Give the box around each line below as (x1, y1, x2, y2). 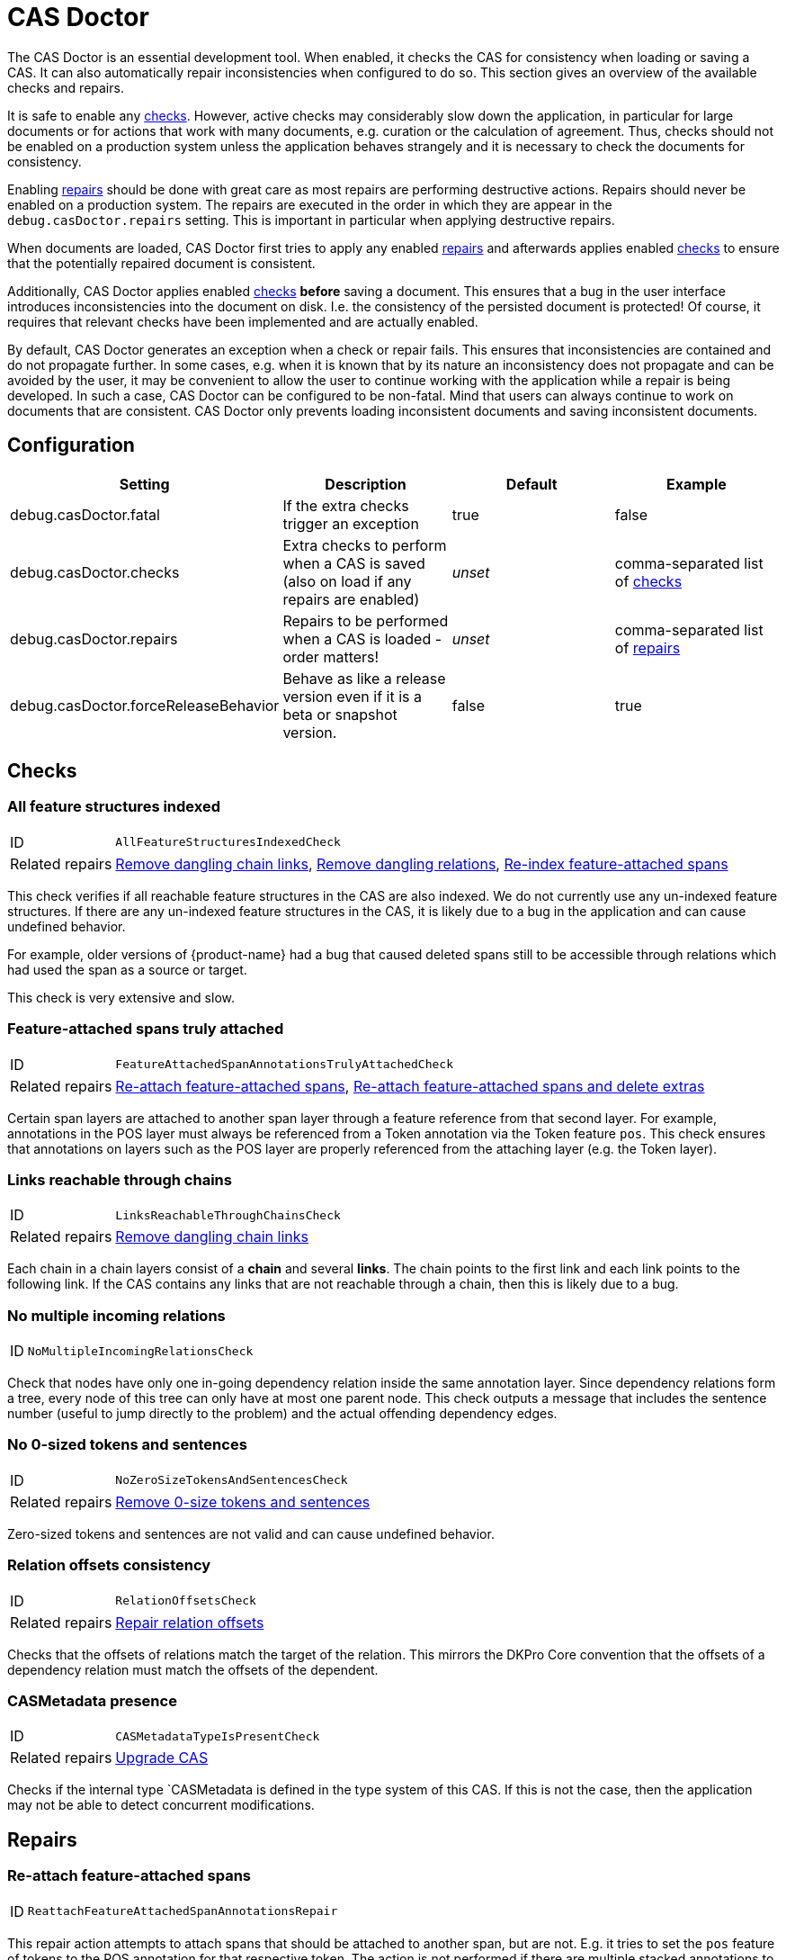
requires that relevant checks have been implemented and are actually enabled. (7, 313, 478, 329)
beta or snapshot (282, 705, 397, 724)
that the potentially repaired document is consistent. (7, 255, 316, 271)
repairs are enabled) (282, 589, 420, 608)
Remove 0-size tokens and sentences (115, 1492, 371, 1511)
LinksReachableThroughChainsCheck (115, 1208, 341, 1222)
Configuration (7, 434, 135, 457)
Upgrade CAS (115, 1749, 209, 1767)
